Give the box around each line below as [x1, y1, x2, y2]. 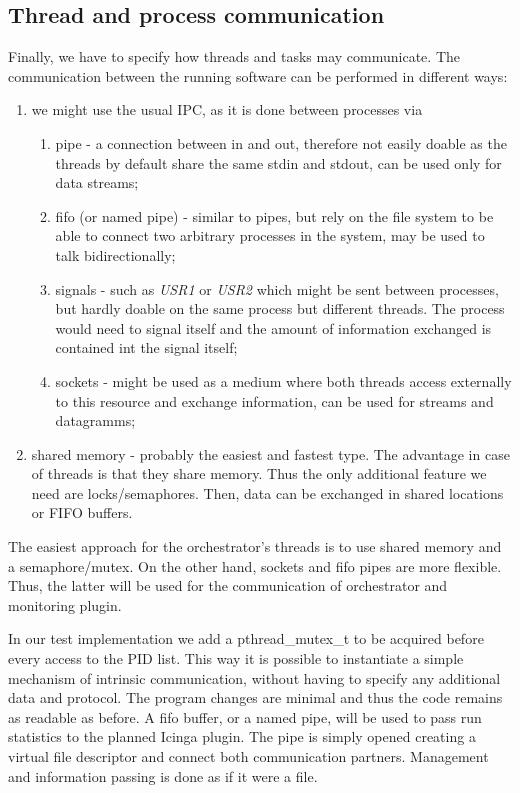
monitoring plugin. [8, 594, 122, 615]
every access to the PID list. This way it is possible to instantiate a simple [8, 648, 464, 669]
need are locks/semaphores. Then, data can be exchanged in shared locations [31, 482, 504, 503]
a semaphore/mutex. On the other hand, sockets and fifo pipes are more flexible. [8, 555, 502, 576]
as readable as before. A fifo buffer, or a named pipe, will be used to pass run [8, 706, 482, 727]
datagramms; [55, 410, 136, 431]
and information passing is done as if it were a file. [8, 765, 318, 786]
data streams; [55, 172, 139, 193]
